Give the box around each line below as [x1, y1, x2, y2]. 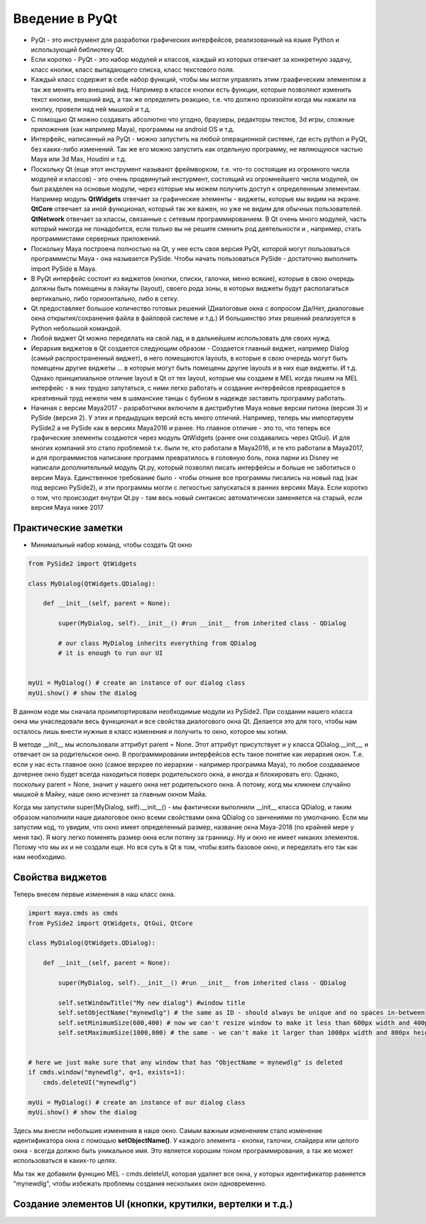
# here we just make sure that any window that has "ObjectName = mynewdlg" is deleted [28, 1058, 343, 1067]
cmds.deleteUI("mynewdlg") [43, 1078, 138, 1086]
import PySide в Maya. [31, 264, 97, 273]
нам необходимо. [13, 853, 67, 861]
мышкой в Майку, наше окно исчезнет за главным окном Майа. [13, 789, 207, 798]
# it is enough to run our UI [58, 649, 163, 657]
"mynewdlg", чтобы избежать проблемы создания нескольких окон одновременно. [13, 1179, 267, 1188]
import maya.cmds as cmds [28, 909, 119, 917]
